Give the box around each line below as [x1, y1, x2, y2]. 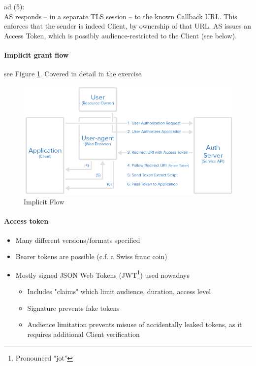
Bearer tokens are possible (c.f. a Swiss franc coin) [15, 251, 167, 262]
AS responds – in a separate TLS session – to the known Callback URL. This [4, 11, 237, 21]
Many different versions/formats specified [15, 234, 140, 245]
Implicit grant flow [4, 49, 69, 60]
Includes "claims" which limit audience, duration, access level [27, 286, 211, 296]
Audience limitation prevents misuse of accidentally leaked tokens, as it [27, 319, 242, 330]
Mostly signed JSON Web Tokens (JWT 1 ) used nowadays [15, 268, 190, 280]
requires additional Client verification [27, 329, 140, 339]
